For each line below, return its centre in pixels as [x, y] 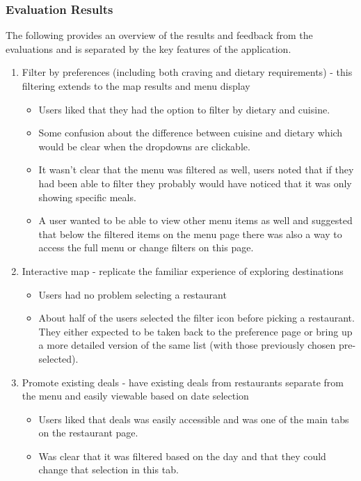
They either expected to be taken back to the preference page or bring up [195, 331]
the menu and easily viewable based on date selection [135, 396]
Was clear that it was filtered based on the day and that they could [182, 456]
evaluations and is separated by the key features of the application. [149, 48]
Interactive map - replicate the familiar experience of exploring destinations [183, 270]
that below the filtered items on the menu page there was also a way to [190, 234]
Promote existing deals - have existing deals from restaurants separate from [183, 382]
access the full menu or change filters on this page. [146, 247]
